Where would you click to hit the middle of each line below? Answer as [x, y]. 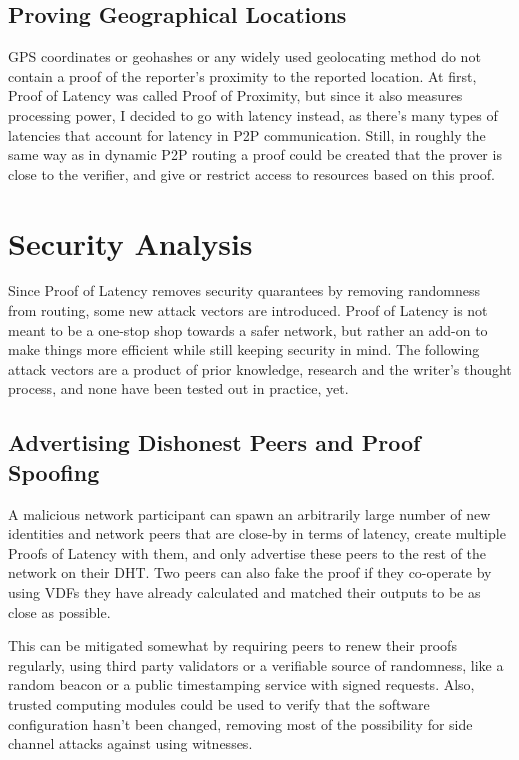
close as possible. [59, 611]
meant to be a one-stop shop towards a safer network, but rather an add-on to [248, 329]
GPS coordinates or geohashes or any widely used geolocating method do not [244, 56]
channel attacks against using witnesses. [130, 743]
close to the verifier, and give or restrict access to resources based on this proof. [251, 173]
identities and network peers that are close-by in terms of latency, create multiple [257, 533]
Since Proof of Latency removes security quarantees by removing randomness [244, 290]
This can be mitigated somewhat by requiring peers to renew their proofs [232, 645]
